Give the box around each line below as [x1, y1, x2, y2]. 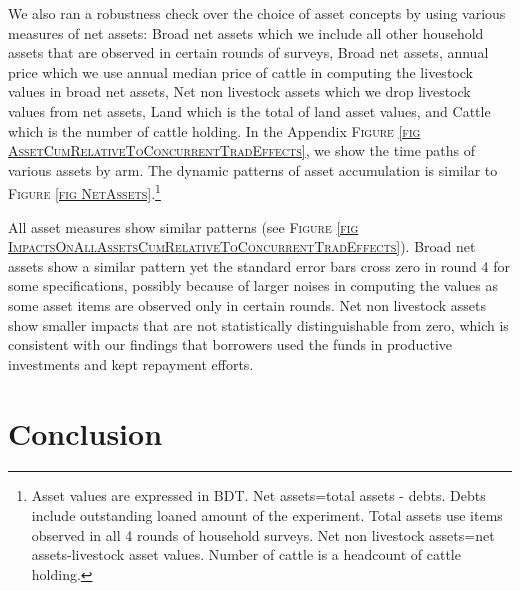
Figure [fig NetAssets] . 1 [8, 180, 161, 203]
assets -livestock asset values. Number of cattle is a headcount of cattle [31, 544, 461, 565]
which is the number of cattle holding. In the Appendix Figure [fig [8, 120, 421, 141]
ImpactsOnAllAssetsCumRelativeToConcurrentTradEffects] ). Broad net [8, 236, 476, 257]
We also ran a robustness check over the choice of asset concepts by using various [8, 3, 506, 23]
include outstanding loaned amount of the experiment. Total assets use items [31, 505, 503, 526]
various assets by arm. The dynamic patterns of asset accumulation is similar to [8, 159, 498, 180]
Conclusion [8, 412, 163, 453]
